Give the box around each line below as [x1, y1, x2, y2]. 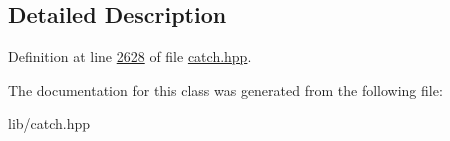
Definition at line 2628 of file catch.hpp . [8, 46, 252, 67]
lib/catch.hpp [8, 113, 91, 134]
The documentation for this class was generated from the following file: [8, 79, 443, 100]
